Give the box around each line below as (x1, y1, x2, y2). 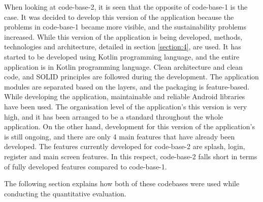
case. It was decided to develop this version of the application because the (4, 11, 234, 22)
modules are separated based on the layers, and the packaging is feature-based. (4, 81, 250, 92)
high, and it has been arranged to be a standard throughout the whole (4, 111, 223, 122)
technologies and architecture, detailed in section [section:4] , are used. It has (4, 41, 241, 52)
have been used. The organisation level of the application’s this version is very (4, 101, 247, 111)
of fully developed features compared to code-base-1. (4, 161, 167, 171)
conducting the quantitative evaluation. (4, 188, 126, 198)
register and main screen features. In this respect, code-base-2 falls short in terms (4, 151, 257, 161)
